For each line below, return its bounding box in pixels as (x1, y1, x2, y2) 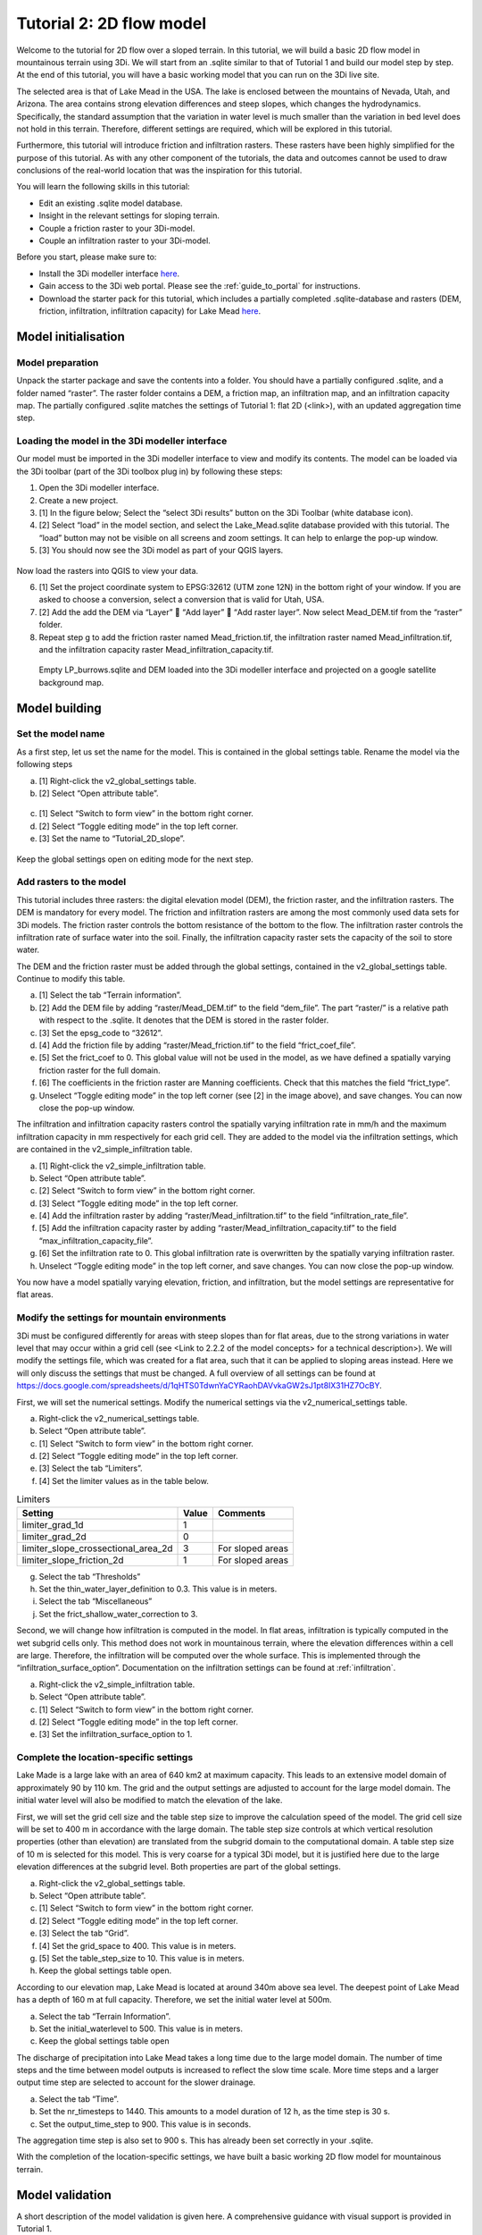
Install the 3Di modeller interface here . (38, 268, 180, 279)
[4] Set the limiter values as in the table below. (38, 1475, 209, 1486)
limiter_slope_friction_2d (21, 1554, 124, 1566)
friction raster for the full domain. (38, 1065, 161, 1075)
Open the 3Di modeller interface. (38, 483, 160, 493)
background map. (38, 677, 104, 687)
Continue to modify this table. (16, 974, 126, 984)
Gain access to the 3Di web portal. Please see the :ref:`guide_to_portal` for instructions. (38, 281, 361, 291)
